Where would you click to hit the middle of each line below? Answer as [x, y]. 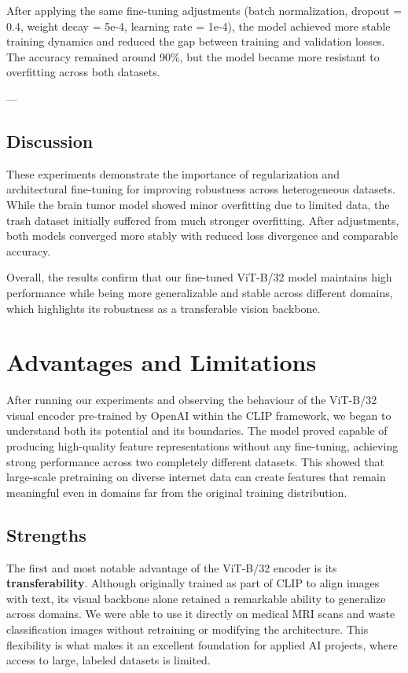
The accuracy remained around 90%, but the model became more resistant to [193, 56]
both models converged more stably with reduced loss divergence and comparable [202, 235]
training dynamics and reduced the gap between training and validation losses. [196, 41]
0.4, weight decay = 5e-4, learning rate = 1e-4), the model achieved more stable [198, 26]
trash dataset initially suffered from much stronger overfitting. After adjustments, [203, 220]
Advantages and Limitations [162, 362]
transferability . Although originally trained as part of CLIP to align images [193, 583]
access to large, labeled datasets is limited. [108, 660]
